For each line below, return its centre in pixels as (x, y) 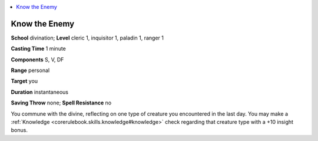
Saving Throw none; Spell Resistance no (61, 103)
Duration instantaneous (40, 92)
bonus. (19, 130)
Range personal (30, 70)
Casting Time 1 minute (38, 49)
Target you (24, 81)
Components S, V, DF (37, 60)
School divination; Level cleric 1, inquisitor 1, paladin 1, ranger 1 (87, 38)
